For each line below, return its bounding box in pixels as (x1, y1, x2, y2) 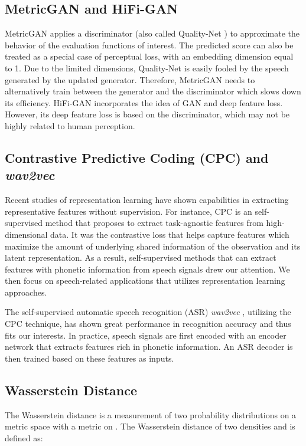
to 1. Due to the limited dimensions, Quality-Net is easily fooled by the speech (5, 61, 289, 74)
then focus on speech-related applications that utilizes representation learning (5, 274, 285, 287)
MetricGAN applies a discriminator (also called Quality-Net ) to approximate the (5, 27, 300, 40)
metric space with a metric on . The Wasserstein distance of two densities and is (5, 420, 295, 432)
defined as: (5, 431, 43, 444)
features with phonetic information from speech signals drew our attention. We (5, 263, 290, 275)
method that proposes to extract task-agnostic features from (45, 217, 263, 229)
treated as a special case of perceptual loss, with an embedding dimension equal (5, 50, 294, 63)
